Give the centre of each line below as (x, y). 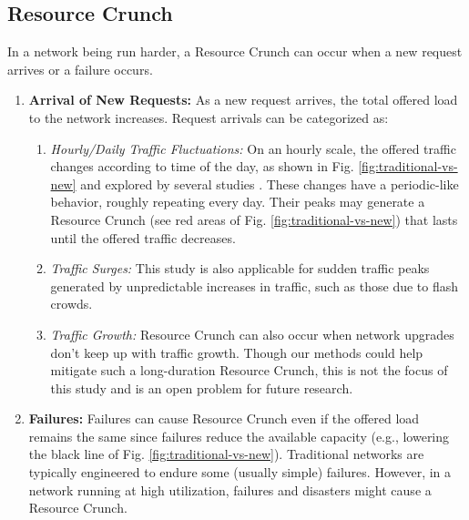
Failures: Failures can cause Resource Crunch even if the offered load (224, 418)
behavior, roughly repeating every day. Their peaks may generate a (238, 202)
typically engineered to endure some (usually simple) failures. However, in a (240, 472)
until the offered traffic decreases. (143, 237)
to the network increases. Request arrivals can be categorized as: (209, 117)
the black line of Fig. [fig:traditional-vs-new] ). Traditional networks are (226, 454)
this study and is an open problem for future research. (202, 387)
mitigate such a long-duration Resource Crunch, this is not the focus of (249, 370)
